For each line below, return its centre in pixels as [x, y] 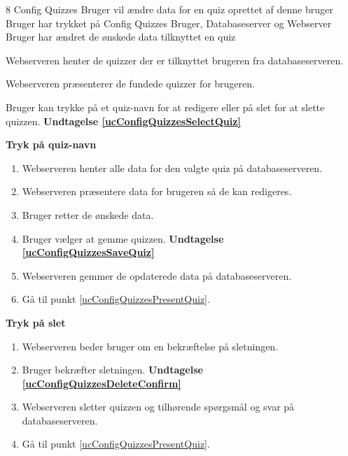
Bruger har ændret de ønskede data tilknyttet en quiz [121, 37]
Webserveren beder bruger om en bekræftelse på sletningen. [150, 346]
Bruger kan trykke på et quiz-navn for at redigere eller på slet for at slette [165, 107]
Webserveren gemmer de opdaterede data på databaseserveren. [157, 275]
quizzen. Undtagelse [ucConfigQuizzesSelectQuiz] [123, 121]
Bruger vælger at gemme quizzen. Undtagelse [123, 238]
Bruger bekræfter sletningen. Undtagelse [112, 370]
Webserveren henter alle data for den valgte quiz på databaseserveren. [172, 168]
